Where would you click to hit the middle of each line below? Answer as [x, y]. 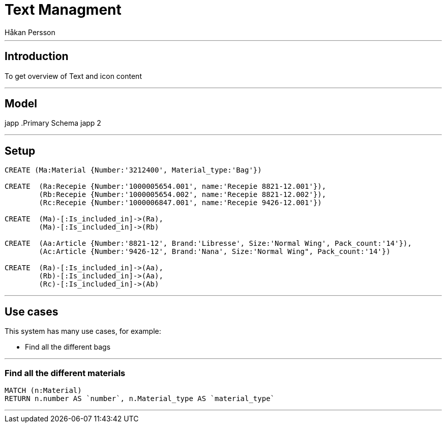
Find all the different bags [68, 347]
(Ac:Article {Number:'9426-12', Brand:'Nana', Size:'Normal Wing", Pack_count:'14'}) [215, 252]
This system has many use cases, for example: [83, 331]
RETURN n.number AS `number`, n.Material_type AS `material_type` [140, 398]
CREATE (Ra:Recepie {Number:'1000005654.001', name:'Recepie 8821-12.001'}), [166, 187]
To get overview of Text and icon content [73, 76]
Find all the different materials [65, 373]
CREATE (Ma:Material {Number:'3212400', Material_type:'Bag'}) [133, 170]
